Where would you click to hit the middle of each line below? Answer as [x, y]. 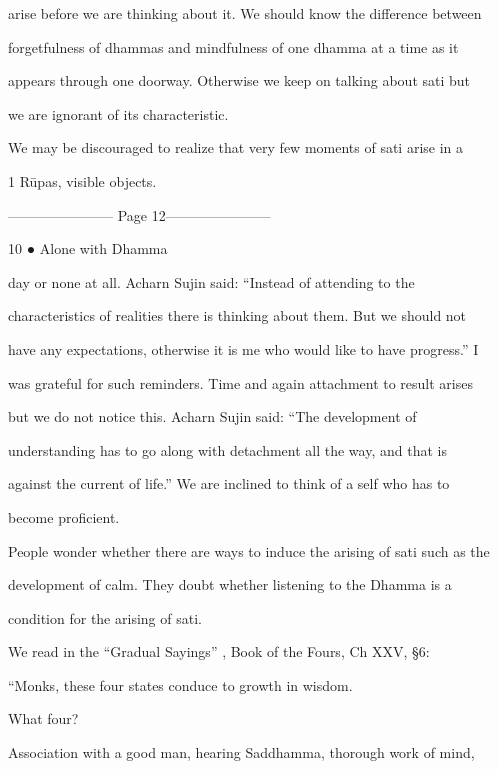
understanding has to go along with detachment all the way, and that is [227, 449]
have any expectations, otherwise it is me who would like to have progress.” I [243, 348]
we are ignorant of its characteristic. [118, 113]
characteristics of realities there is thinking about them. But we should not [237, 315]
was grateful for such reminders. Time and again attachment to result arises [240, 382]
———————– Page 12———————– [139, 214]
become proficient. [64, 516]
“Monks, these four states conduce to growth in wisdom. [180, 684]
